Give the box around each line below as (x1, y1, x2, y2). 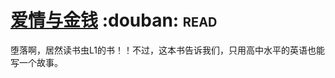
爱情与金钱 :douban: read (10, 9, 218, 32)
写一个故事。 (10, 56, 63, 68)
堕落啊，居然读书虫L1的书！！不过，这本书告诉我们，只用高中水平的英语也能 (10, 44, 325, 56)
